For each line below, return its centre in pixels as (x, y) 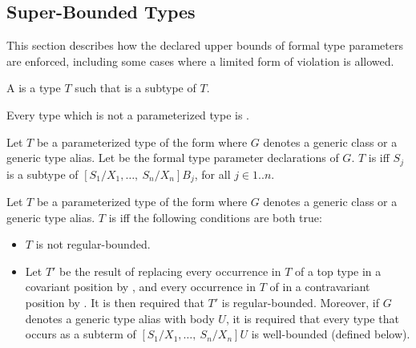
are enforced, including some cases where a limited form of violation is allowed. (200, 61)
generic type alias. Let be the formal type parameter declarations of (173, 158)
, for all (212, 174)
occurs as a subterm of (81, 334)
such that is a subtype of (135, 88)
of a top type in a (338, 271)
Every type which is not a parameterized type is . (128, 114)
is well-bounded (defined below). (331, 334)
